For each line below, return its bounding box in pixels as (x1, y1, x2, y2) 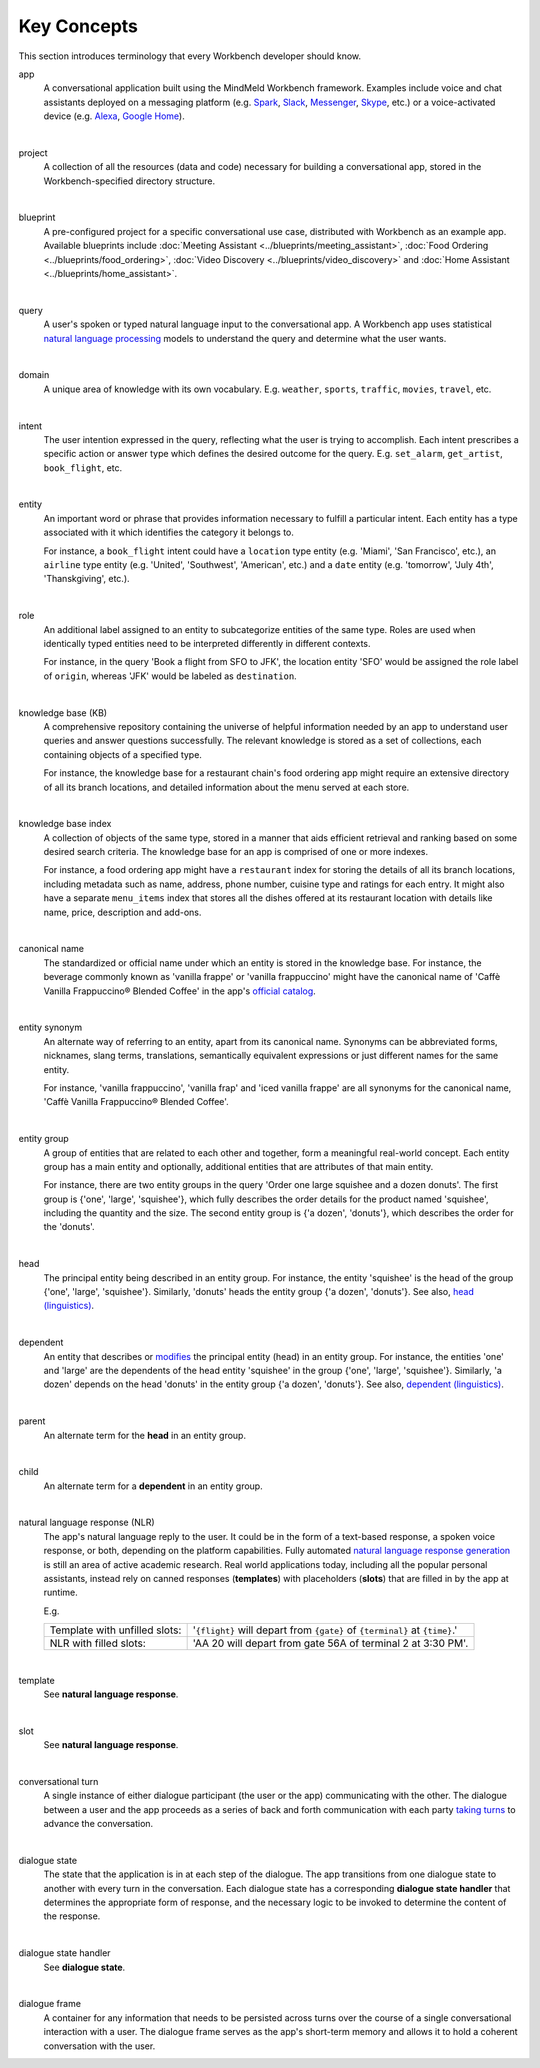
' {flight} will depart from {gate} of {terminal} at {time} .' (192, 1623, 458, 1637)
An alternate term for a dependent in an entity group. (43, 1480, 264, 1492)
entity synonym (18, 1021, 83, 1034)
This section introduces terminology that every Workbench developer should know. (18, 50, 362, 62)
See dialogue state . (43, 1961, 126, 1973)
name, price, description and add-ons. (43, 906, 202, 918)
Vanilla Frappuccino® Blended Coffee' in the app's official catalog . (43, 985, 317, 997)
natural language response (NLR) (18, 1516, 155, 1529)
